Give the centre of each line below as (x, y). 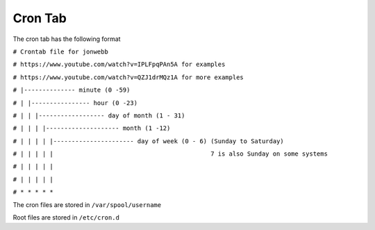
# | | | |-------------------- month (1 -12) (92, 128)
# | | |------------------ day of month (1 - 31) (99, 115)
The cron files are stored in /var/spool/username (87, 204)
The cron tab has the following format (67, 39)
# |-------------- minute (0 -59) (72, 90)
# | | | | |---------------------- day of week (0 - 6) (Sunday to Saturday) (148, 141)
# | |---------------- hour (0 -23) (75, 103)
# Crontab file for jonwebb (61, 51)
